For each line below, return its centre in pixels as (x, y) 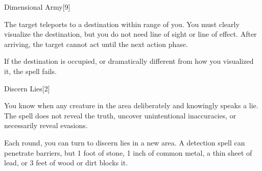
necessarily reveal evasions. (46, 125)
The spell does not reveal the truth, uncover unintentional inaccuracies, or (120, 115)
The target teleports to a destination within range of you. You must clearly (122, 24)
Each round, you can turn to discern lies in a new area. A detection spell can (125, 142)
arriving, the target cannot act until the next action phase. (96, 44)
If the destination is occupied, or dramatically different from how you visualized (129, 61)
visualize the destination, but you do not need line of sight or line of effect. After (130, 34)
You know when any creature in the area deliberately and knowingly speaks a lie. (131, 105)
